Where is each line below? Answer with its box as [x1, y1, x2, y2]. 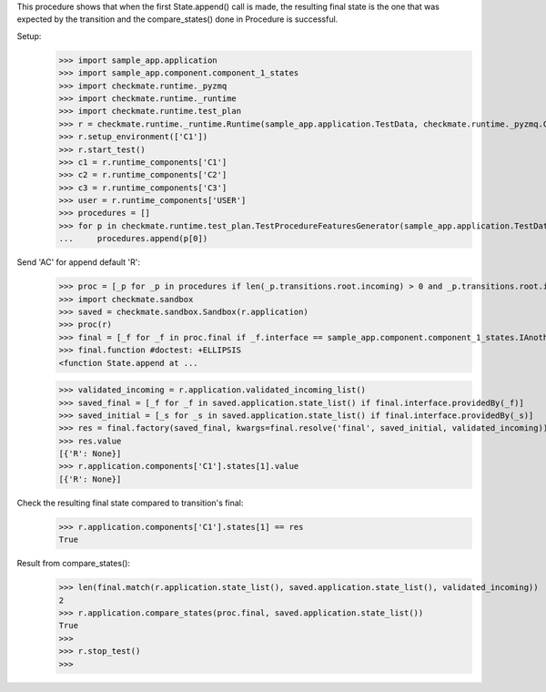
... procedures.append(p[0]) [58, 233, 208, 244]
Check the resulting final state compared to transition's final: [16, 497, 244, 508]
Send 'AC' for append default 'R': [16, 257, 141, 268]
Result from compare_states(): [16, 558, 131, 569]
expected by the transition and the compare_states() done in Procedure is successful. [16, 14, 339, 25]
